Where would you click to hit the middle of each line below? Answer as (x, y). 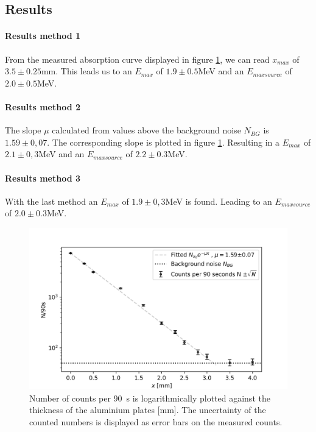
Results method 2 (43, 106)
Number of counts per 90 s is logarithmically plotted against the (150, 398)
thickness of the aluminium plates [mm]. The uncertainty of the (148, 410)
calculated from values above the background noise (146, 130)
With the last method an (51, 201)
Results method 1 (43, 36)
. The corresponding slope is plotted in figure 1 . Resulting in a (163, 142)
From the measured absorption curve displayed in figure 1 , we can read (137, 59)
